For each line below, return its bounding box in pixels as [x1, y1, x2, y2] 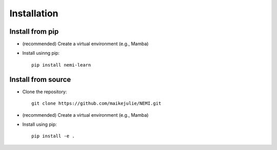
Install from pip [9, 27, 59, 36]
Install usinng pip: [22, 50, 60, 56]
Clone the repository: [22, 89, 67, 95]
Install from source [9, 75, 71, 84]
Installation [9, 8, 58, 19]
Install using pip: [22, 121, 57, 127]
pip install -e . [31, 133, 75, 139]
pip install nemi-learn [31, 62, 91, 68]
